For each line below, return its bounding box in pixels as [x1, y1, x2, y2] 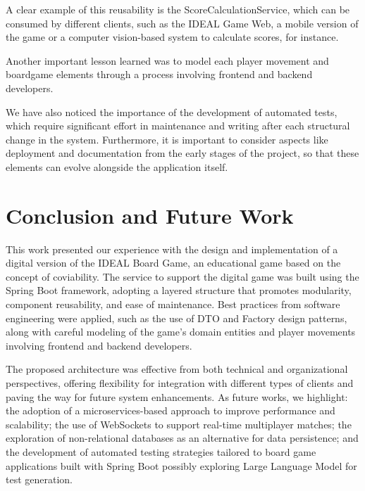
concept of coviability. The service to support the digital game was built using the [6, 269, 359, 283]
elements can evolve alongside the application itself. [6, 159, 228, 174]
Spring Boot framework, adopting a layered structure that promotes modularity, [6, 283, 352, 298]
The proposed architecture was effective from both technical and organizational [6, 362, 348, 376]
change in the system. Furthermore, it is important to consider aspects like [6, 132, 328, 146]
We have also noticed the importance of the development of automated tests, [6, 104, 338, 119]
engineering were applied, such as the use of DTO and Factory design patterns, [6, 310, 347, 325]
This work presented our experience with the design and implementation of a [6, 241, 338, 256]
